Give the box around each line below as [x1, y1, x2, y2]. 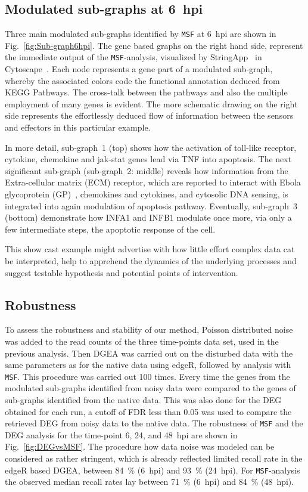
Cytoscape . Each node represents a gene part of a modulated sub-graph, [5, 63, 273, 75]
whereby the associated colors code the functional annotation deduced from [5, 74, 280, 86]
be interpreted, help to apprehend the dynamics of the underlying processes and [5, 255, 297, 267]
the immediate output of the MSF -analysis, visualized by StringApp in [5, 51, 262, 63]
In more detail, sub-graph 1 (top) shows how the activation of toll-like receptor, [5, 141, 297, 153]
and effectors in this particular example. [5, 121, 151, 134]
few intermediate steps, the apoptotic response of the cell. [5, 222, 216, 235]
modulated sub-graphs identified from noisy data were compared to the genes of [5, 382, 296, 394]
